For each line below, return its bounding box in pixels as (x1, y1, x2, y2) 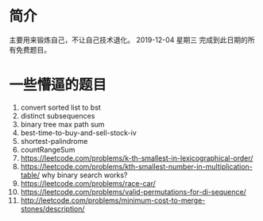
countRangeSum (20, 145, 75, 154)
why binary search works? (41, 170, 128, 180)
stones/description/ (20, 204, 86, 213)
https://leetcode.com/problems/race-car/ (20, 178, 156, 188)
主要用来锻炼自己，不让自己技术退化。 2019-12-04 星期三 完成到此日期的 (9, 35, 249, 45)
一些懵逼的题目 (9, 76, 107, 94)
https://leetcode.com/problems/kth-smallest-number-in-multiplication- (20, 161, 253, 171)
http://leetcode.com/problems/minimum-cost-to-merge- (20, 196, 206, 205)
